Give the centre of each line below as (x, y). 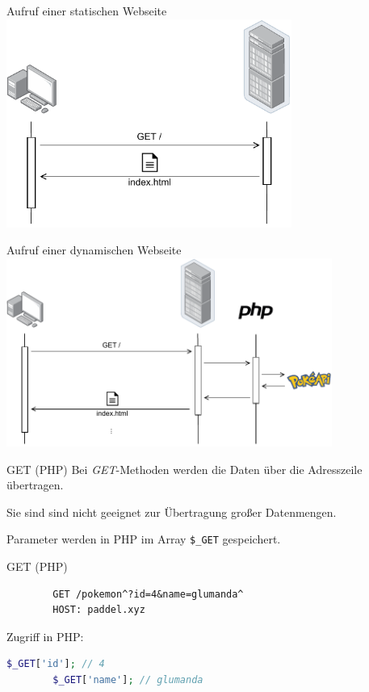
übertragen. (35, 485)
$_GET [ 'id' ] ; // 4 (56, 664)
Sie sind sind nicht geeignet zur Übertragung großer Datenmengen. (172, 512)
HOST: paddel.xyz (99, 610)
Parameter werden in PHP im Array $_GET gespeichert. (144, 539)
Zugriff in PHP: (45, 636)
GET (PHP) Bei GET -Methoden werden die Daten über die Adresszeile (184, 469)
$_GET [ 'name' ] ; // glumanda (128, 680)
